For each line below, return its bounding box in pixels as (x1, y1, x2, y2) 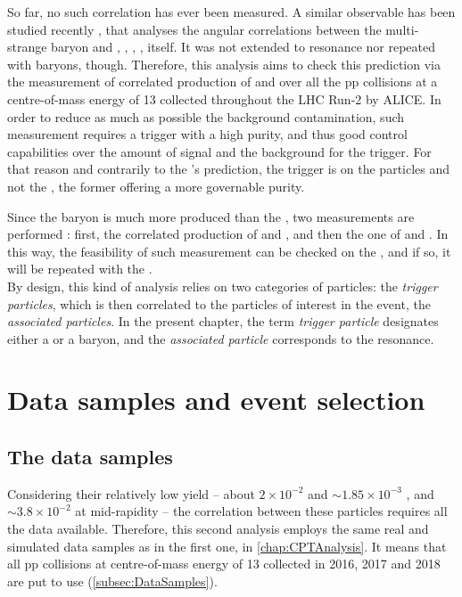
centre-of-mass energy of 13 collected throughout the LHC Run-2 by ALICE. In (7, 89, 441, 108)
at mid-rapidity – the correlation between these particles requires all (75, 502, 448, 520)
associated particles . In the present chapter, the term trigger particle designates (7, 312, 439, 331)
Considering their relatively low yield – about (7, 484, 255, 503)
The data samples (7, 443, 173, 470)
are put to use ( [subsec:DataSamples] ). (7, 571, 218, 590)
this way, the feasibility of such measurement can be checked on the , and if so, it (7, 241, 451, 260)
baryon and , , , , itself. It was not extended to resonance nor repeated (51, 37, 435, 56)
